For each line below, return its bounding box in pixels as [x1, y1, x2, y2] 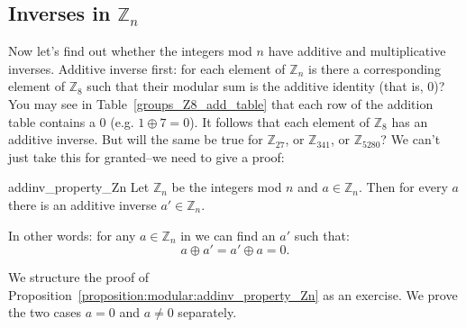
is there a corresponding [307, 59, 441, 77]
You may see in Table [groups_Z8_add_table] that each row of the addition [8, 94, 434, 113]
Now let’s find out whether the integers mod [8, 41, 252, 60]
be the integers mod [171, 178, 282, 196]
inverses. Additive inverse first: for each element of [8, 59, 286, 77]
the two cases [8, 303, 82, 322]
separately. [178, 303, 237, 322]
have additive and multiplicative [268, 41, 446, 60]
